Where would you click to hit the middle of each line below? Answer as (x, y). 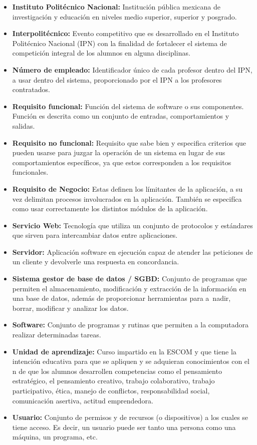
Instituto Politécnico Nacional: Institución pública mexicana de (116, 7)
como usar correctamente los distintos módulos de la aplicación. (110, 208)
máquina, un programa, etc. (55, 437)
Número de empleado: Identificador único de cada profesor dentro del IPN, (132, 69)
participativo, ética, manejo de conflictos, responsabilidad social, (111, 390)
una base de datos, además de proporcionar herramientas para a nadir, (121, 298)
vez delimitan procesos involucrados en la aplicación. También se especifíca (127, 198)
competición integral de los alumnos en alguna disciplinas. (101, 53)
